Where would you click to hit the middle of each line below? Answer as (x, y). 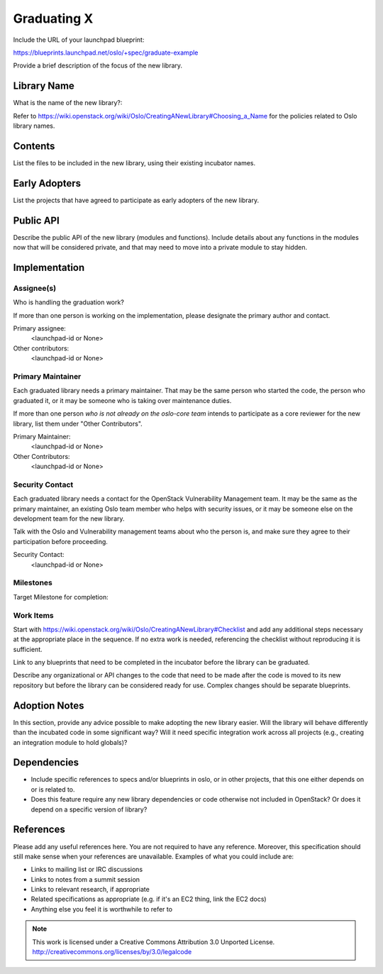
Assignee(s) (35, 288)
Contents (34, 146)
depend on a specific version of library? (89, 809)
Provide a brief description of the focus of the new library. (98, 66)
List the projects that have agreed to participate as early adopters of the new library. (136, 200)
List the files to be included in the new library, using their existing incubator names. (134, 162)
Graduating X (53, 18)
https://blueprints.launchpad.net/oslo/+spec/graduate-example (106, 52)
